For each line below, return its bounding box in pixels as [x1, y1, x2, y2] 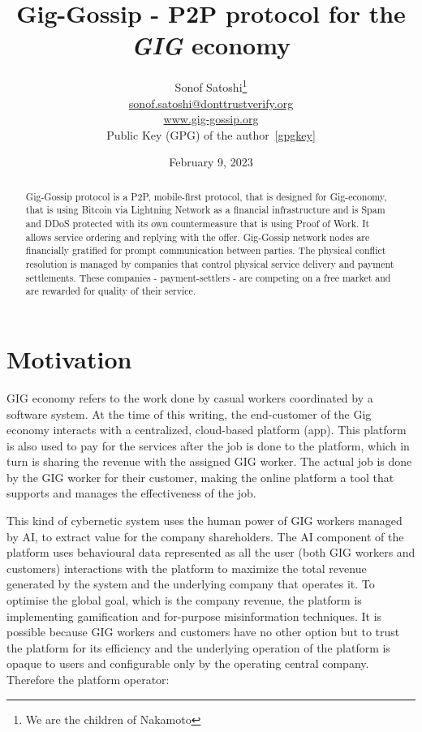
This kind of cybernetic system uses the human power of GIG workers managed [6, 512, 403, 529]
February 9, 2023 [169, 153, 253, 170]
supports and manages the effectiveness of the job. [6, 484, 256, 502]
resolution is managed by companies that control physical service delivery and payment [25, 257, 394, 271]
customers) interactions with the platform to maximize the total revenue [6, 559, 367, 576]
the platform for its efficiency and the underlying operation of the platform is [6, 639, 390, 656]
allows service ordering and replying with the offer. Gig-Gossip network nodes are [25, 230, 370, 243]
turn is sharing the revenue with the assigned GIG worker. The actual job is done [6, 453, 412, 470]
